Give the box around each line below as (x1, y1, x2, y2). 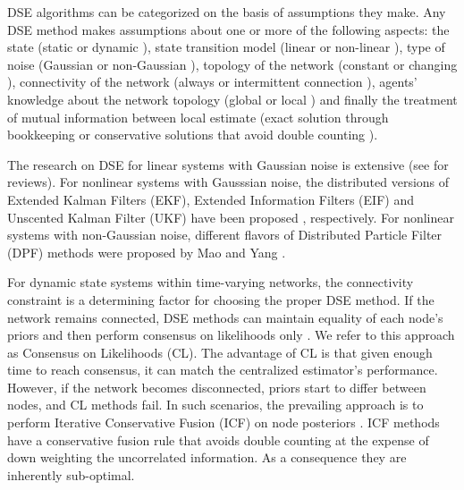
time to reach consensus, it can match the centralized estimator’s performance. (7, 360, 438, 379)
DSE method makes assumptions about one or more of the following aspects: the (7, 20, 450, 38)
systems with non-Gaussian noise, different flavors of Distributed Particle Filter (7, 225, 443, 244)
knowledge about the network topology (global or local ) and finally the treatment (7, 89, 458, 108)
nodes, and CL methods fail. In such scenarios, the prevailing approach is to (7, 395, 424, 414)
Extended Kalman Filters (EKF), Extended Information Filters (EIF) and (7, 190, 414, 208)
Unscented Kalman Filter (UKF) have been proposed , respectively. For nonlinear (7, 207, 454, 226)
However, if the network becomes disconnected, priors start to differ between (7, 377, 426, 396)
